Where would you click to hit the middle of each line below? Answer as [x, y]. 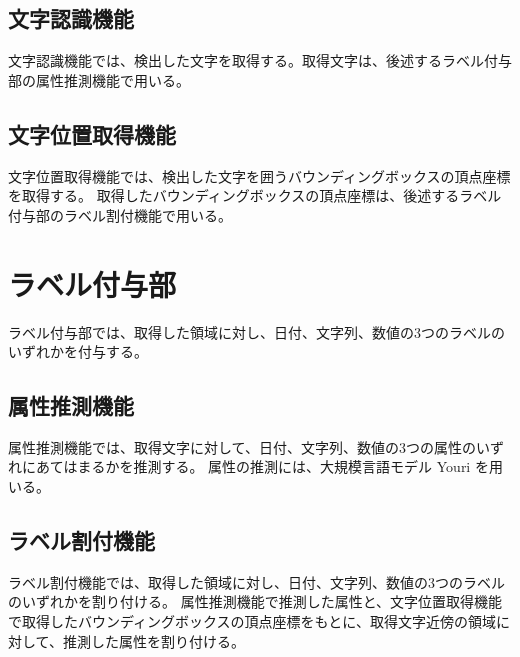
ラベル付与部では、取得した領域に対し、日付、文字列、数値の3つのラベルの [256, 331]
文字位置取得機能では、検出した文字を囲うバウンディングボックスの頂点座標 [259, 175]
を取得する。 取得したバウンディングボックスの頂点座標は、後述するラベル [255, 195]
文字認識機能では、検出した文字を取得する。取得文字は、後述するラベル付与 [260, 60]
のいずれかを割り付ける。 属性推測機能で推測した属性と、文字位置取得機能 [255, 601]
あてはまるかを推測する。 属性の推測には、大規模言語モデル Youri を [262, 466]
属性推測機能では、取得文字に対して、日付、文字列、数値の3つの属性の [242, 446]
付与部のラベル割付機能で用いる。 [120, 214]
